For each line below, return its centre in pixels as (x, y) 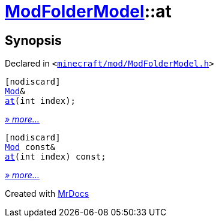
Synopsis (33, 40)
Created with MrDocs (47, 194)
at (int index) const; (55, 157)
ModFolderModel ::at (88, 11)
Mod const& (30, 147)
